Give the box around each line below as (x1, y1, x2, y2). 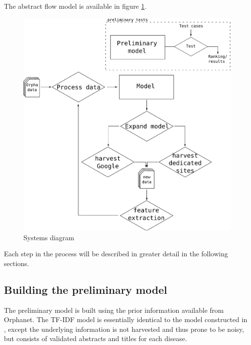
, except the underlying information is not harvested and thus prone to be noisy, (4, 324, 244, 334)
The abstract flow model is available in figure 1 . (4, 1, 146, 11)
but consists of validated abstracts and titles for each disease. (4, 333, 187, 344)
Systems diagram (23, 232, 75, 242)
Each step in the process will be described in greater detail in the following (4, 249, 228, 259)
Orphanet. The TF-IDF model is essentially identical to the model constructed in (4, 314, 248, 325)
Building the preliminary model (4, 282, 167, 297)
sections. (4, 258, 29, 268)
